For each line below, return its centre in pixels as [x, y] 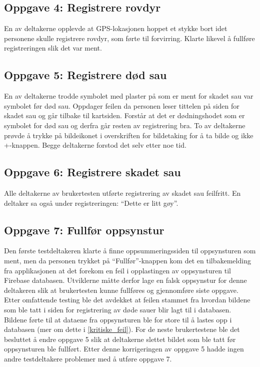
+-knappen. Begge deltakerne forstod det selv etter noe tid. [95, 145]
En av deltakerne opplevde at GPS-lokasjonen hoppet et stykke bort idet [116, 28]
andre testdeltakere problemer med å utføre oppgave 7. [88, 358]
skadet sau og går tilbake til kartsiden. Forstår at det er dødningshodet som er [124, 115]
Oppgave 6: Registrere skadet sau [92, 172]
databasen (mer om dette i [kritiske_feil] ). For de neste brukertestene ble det [122, 329]
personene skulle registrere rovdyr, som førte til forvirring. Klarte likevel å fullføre [129, 38]
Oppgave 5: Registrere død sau [85, 75]
